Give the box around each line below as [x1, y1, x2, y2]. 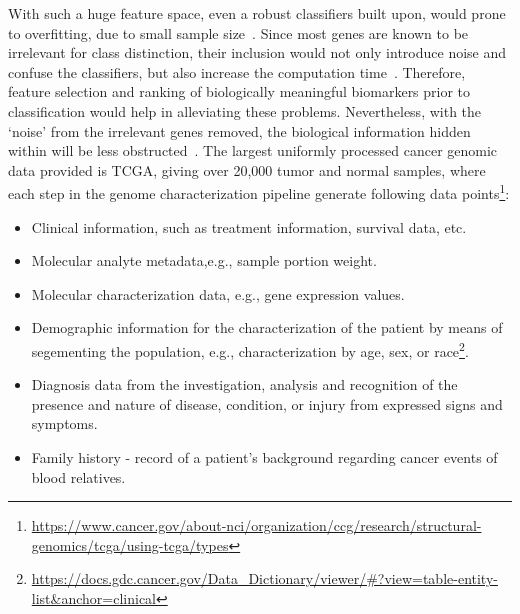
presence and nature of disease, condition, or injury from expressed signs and [31, 393, 503, 414]
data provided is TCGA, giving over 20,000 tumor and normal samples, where [8, 159, 486, 180]
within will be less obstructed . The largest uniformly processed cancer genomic [8, 140, 498, 161]
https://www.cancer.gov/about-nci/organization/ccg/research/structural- [31, 515, 482, 536]
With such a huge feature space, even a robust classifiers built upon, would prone [8, 3, 506, 23]
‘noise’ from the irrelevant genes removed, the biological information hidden [8, 120, 471, 141]
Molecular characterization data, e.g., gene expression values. [31, 283, 405, 304]
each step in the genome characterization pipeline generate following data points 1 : [8, 180, 510, 203]
